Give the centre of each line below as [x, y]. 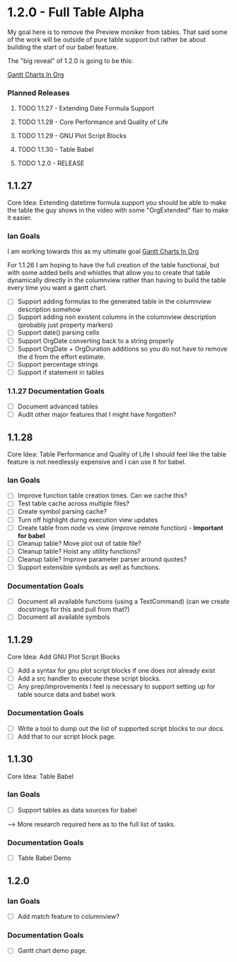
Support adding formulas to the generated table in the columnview [114, 301]
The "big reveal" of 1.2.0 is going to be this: [70, 60]
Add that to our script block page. [67, 736]
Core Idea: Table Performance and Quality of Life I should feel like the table [117, 454]
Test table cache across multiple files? [73, 503]
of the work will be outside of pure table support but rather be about [107, 39]
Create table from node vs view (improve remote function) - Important [120, 527]
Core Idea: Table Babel [41, 776]
